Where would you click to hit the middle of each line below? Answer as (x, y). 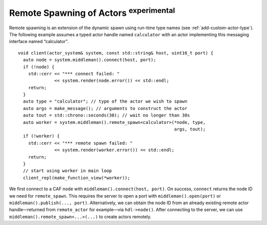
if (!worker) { (41, 136)
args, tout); (190, 129)
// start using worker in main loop (67, 171)
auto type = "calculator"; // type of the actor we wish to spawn (105, 101)
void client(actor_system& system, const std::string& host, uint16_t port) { (116, 53)
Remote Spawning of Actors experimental (92, 12)
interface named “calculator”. (39, 42)
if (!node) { (39, 67)
